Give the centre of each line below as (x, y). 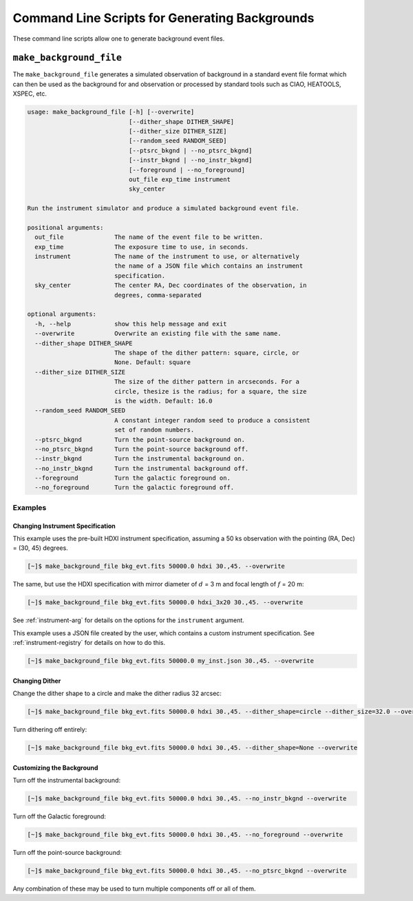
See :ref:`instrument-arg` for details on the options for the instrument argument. (128, 620)
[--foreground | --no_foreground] (187, 170)
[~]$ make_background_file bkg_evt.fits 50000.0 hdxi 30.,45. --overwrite (156, 566)
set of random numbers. (154, 430)
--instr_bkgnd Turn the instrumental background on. (140, 459)
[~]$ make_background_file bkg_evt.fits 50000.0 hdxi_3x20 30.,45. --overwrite (165, 603)
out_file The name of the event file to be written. (149, 237)
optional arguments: (62, 314)
